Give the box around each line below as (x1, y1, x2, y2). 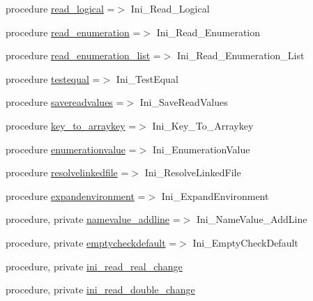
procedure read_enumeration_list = (6, 48, 161, 63)
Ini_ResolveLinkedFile (144, 165, 241, 180)
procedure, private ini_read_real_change (6, 258, 183, 273)
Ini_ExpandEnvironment (161, 188, 269, 203)
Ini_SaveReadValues (139, 95, 228, 109)
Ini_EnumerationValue (152, 141, 250, 156)
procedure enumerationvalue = (6, 141, 137, 156)
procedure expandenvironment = (6, 188, 146, 203)
